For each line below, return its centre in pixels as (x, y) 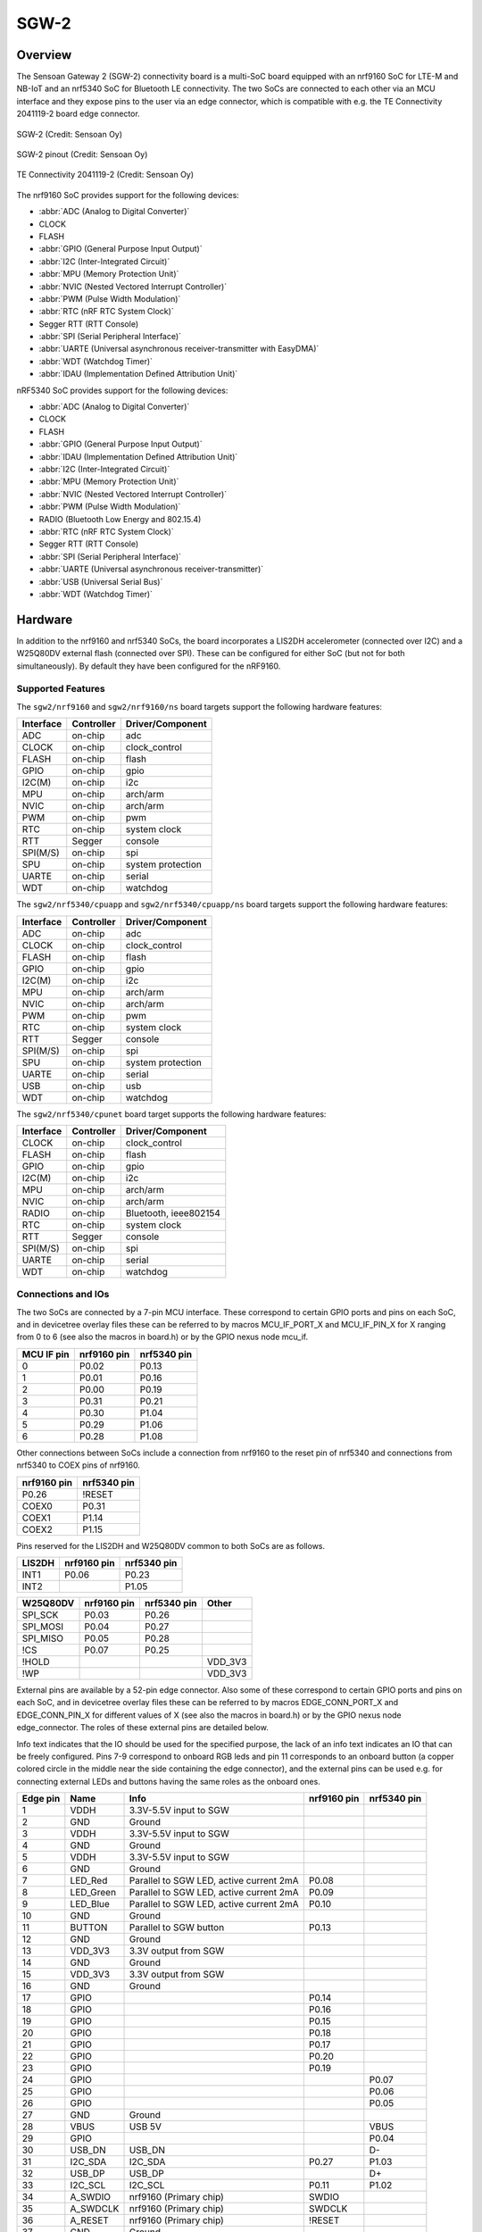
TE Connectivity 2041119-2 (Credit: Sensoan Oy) (105, 175)
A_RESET (89, 2220)
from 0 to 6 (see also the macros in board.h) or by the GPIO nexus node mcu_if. (162, 1337)
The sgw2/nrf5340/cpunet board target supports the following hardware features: (171, 1114)
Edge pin (41, 1799)
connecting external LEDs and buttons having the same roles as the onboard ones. (168, 1781)
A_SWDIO (91, 2197)
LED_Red (89, 1881)
